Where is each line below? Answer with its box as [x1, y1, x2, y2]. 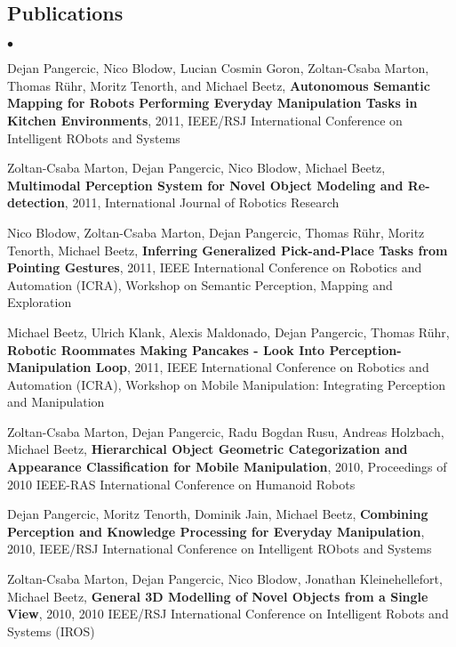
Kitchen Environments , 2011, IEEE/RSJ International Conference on [7, 110, 403, 129]
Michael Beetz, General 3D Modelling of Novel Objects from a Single [7, 586, 428, 605]
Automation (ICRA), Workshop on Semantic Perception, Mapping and [7, 275, 393, 294]
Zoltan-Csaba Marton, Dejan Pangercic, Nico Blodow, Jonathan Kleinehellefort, [7, 570, 443, 588]
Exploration [7, 293, 72, 311]
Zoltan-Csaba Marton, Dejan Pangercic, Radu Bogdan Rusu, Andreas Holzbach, [7, 422, 444, 441]
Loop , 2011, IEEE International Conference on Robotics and [95, 358, 429, 376]
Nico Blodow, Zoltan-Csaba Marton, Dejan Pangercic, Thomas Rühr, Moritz [7, 222, 425, 241]
